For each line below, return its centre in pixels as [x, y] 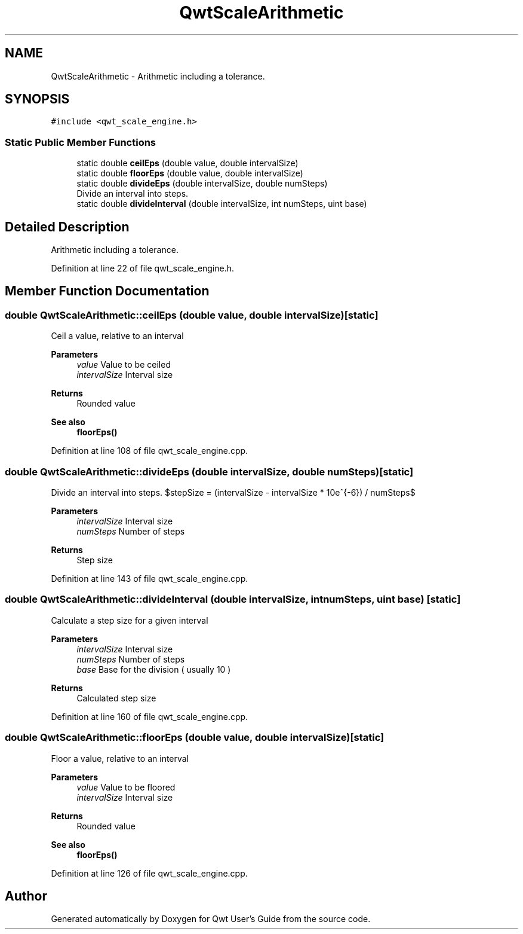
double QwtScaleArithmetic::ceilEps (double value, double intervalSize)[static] [192, 315]
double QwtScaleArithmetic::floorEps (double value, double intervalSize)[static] [195, 738]
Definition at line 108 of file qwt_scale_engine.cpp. [150, 451]
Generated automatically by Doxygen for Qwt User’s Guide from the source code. [211, 919]
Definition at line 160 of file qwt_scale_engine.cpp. [150, 716]
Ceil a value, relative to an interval [117, 336]
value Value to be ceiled [124, 365]
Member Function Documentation [107, 291]
